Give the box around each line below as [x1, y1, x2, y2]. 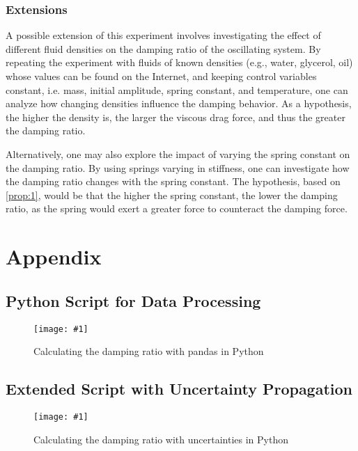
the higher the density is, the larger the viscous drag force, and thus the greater [6, 109, 345, 124]
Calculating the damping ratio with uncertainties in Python [33, 432, 288, 446]
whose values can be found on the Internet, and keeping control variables [6, 69, 317, 83]
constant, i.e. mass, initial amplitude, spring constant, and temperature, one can [6, 82, 348, 97]
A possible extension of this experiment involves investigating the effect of [6, 28, 321, 42]
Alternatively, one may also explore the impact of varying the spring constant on [6, 146, 350, 161]
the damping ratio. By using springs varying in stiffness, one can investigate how [6, 160, 350, 175]
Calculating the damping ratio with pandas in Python [33, 344, 264, 358]
